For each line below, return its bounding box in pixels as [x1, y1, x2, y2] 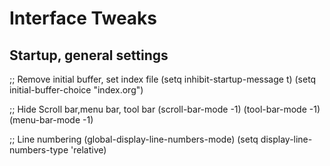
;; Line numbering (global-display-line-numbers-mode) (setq [9, 133, 259, 145]
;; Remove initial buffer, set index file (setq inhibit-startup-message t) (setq [9, 73, 317, 85]
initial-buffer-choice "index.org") [9, 84, 144, 96]
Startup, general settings [9, 47, 169, 64]
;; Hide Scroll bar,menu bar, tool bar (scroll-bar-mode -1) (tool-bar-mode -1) [9, 103, 321, 115]
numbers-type [9, 144, 69, 156]
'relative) [70, 144, 107, 156]
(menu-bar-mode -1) [9, 114, 94, 126]
